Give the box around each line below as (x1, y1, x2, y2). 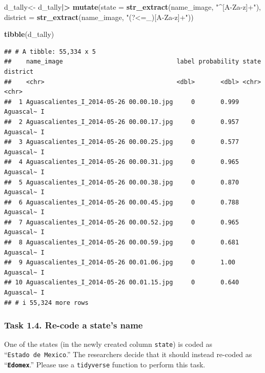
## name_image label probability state (4, 58, 261, 66)
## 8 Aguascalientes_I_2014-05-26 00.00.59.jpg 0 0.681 (4, 239, 239, 246)
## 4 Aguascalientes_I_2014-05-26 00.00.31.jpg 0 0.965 (4, 158, 239, 166)
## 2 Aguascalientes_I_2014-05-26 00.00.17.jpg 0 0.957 (4, 118, 239, 126)
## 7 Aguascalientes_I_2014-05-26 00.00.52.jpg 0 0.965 (4, 218, 239, 226)
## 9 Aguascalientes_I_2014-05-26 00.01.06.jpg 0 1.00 (4, 259, 236, 266)
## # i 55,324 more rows (4, 299, 89, 306)
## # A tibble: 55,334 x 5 (4, 48, 96, 55)
